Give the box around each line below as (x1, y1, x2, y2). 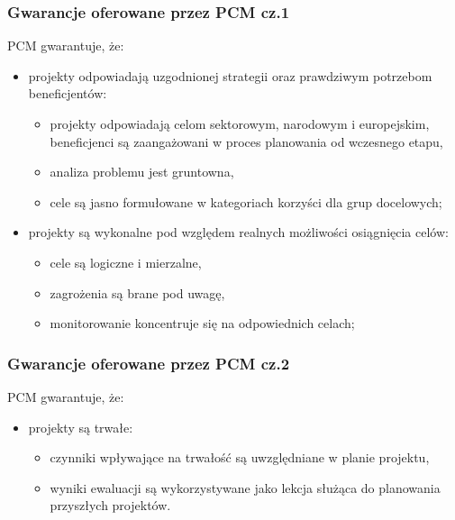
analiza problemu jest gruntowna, (50, 162, 234, 181)
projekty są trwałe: (28, 417, 133, 436)
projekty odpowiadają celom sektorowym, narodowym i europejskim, (50, 114, 430, 132)
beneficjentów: (28, 84, 107, 103)
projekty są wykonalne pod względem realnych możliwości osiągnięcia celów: (28, 223, 449, 242)
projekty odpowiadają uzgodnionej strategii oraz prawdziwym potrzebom (28, 66, 432, 85)
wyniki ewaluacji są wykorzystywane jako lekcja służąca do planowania (50, 478, 441, 497)
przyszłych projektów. (50, 496, 171, 515)
